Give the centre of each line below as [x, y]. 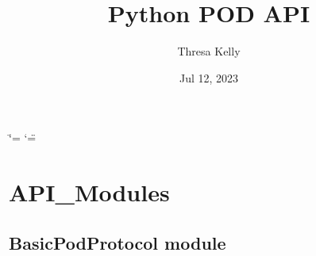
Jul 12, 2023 [209, 77]
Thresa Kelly [209, 51]
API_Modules [89, 192]
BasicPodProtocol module [118, 242]
